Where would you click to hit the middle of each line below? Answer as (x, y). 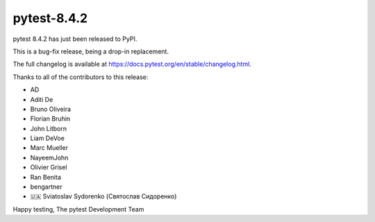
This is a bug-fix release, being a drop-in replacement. (91, 51)
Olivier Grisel (49, 167)
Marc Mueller (49, 148)
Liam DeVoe (48, 138)
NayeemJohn (49, 157)
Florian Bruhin (50, 119)
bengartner (46, 187)
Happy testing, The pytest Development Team (78, 209)
